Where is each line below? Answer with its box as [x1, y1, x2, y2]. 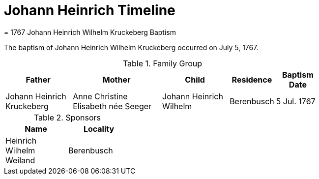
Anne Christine [73, 91, 128, 101]
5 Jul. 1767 [276, 96, 316, 106]
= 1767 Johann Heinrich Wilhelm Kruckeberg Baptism [4, 28, 176, 36]
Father [26, 74, 51, 85]
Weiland [5, 155, 35, 165]
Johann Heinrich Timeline [4, 2, 175, 19]
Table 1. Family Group [122, 58, 203, 68]
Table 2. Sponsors [33, 112, 101, 122]
